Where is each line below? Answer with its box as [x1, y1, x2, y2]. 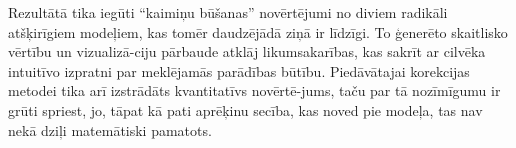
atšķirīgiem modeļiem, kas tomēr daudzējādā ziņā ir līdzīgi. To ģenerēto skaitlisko [8, 21, 508, 42]
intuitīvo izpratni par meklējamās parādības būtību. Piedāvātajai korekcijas [8, 60, 470, 81]
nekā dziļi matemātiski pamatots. [8, 119, 212, 140]
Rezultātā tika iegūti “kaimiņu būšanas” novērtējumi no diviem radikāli [8, 2, 448, 22]
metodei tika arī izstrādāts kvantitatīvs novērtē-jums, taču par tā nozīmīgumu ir [8, 80, 501, 101]
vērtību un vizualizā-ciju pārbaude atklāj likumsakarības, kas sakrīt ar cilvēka [8, 41, 486, 62]
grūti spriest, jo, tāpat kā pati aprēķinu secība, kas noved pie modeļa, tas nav [8, 99, 483, 120]
